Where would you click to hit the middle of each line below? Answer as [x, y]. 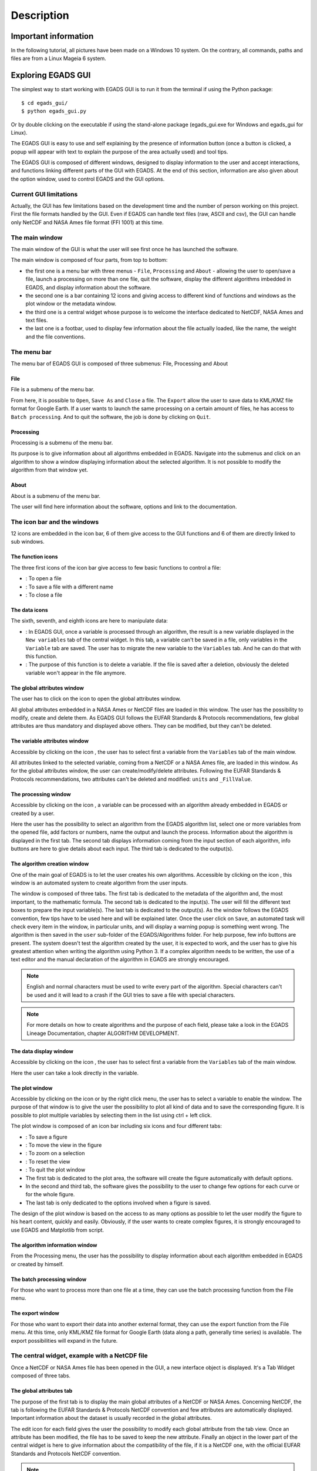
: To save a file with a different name [70, 587]
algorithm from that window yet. [49, 470]
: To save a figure [46, 1137]
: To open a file [43, 578]
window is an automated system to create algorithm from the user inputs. [99, 883]
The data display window [42, 1051]
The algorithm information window [54, 1245]
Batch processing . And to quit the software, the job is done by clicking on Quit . [111, 417]
